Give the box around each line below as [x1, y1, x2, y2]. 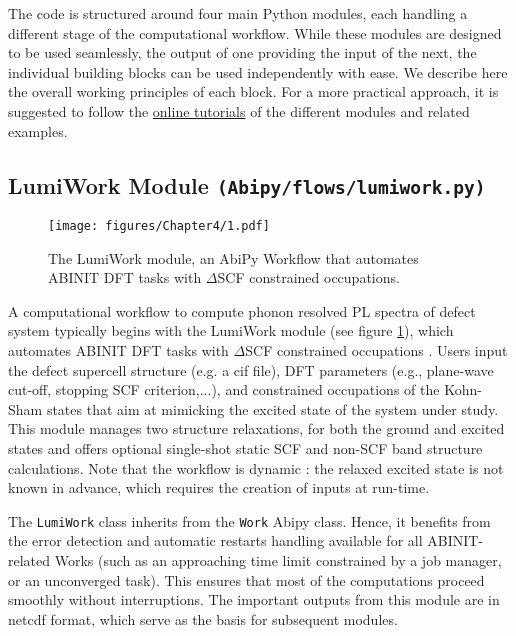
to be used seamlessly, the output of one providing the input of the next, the [8, 42, 477, 63]
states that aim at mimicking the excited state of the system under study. [46, 398, 499, 419]
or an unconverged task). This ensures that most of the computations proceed [8, 569, 485, 590]
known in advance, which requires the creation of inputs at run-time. [8, 477, 430, 498]
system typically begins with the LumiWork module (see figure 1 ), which [8, 320, 454, 341]
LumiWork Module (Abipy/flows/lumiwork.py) [8, 169, 486, 200]
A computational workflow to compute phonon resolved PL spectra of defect [8, 300, 476, 321]
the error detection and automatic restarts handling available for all [8, 530, 423, 551]
